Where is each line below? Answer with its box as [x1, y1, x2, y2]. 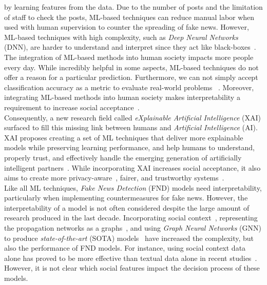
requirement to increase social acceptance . [4, 101, 140, 112]
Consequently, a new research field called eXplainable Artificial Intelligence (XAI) [4, 112, 261, 123]
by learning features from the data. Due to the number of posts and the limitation [4, 2, 263, 12]
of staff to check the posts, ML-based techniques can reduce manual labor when [4, 11, 255, 22]
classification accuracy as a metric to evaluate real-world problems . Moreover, [4, 82, 254, 92]
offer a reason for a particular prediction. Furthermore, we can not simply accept [4, 72, 258, 83]
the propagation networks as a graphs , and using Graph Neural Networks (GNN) [4, 222, 261, 233]
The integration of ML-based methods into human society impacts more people [4, 51, 254, 62]
